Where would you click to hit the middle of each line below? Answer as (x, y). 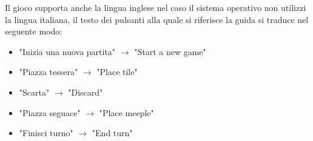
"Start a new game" (170, 51)
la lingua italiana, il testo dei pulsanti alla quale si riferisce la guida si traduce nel (157, 19)
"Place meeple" (126, 112)
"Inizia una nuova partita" (67, 51)
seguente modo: (34, 31)
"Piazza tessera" (49, 72)
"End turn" (112, 133)
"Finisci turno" (46, 133)
